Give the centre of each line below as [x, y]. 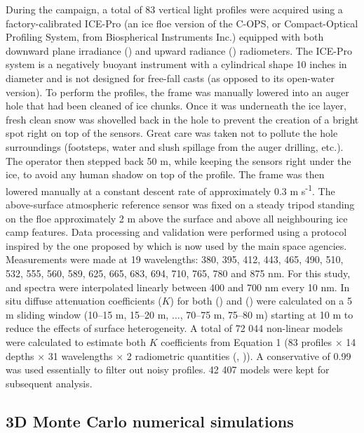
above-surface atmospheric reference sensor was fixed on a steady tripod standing [180, 204]
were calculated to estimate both [76, 341]
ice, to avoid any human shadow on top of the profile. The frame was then [165, 174]
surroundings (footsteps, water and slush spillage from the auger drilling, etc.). [175, 146]
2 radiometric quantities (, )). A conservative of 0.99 [239, 355]
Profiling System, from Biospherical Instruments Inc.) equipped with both [165, 37]
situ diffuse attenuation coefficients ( [84, 301]
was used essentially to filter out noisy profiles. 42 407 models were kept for [168, 369]
